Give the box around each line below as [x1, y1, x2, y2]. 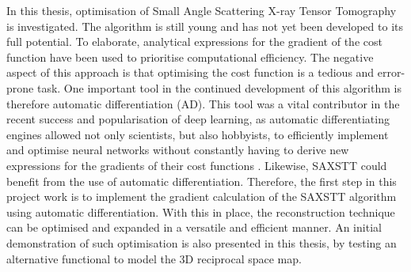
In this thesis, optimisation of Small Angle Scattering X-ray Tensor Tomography [6, 2, 397, 18]
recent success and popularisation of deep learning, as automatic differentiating [6, 111, 390, 127]
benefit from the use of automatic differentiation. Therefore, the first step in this [6, 172, 397, 189]
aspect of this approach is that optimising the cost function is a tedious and [6, 64, 375, 81]
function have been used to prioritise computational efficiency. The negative [6, 48, 374, 65]
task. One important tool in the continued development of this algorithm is [36, 79, 401, 96]
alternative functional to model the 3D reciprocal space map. [6, 250, 302, 266]
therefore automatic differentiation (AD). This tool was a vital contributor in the [6, 95, 400, 111]
